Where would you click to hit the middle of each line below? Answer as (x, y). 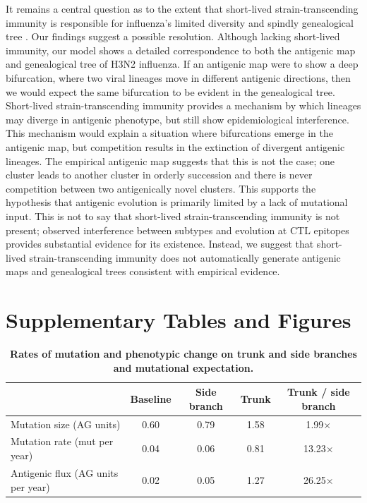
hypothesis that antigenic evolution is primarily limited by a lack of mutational (177, 202)
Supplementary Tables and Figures (179, 320)
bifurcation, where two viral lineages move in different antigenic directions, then (178, 77)
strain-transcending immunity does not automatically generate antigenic (185, 257)
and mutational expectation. (183, 367)
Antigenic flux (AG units (65, 472)
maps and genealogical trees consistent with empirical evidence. (143, 271)
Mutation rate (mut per (62, 441)
